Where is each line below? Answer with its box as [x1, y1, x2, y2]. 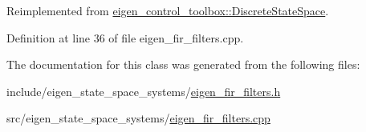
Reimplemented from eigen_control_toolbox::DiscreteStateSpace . [6, 2, 329, 18]
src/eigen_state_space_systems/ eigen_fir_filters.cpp [6, 110, 270, 126]
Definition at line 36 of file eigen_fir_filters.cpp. [6, 29, 244, 46]
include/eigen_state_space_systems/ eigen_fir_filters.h [6, 82, 281, 99]
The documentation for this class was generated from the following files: [6, 56, 360, 73]
